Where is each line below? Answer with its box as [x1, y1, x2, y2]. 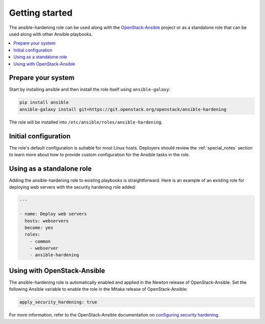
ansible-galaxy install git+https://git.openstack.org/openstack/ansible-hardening [19, 106, 227, 112]
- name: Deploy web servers [19, 211, 87, 217]
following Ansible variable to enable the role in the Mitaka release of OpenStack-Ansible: [9, 286, 188, 292]
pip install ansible [19, 100, 69, 105]
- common [29, 238, 51, 244]
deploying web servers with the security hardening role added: [9, 184, 136, 190]
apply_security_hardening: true [19, 299, 98, 305]
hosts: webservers [25, 218, 69, 224]
